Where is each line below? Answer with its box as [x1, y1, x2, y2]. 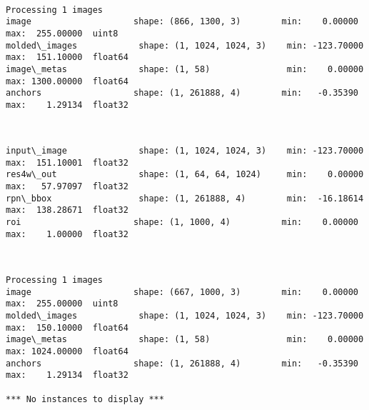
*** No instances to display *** [6, 394, 164, 404]
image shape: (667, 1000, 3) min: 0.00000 [6, 286, 358, 297]
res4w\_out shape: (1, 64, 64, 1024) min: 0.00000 [6, 169, 364, 180]
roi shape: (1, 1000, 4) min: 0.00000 [6, 217, 358, 228]
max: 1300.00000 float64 [6, 76, 128, 86]
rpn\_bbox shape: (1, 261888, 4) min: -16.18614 [6, 193, 364, 204]
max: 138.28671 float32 [6, 205, 128, 216]
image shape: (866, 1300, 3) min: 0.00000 [6, 16, 358, 27]
